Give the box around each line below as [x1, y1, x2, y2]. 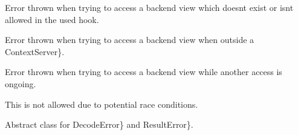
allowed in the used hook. [5, 13, 99, 25]
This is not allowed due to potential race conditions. [5, 97, 198, 110]
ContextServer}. [5, 45, 65, 58]
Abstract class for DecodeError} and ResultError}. [5, 118, 193, 131]
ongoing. [5, 77, 36, 90]
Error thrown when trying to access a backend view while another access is [5, 65, 282, 78]
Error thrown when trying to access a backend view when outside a [5, 33, 254, 46]
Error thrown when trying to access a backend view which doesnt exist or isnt [5, 1, 294, 13]
